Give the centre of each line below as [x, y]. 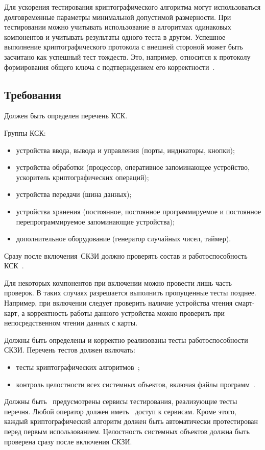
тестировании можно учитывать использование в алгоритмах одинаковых [118, 27]
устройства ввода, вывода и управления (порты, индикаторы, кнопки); [125, 150]
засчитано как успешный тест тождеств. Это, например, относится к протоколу [127, 56]
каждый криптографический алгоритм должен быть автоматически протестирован [131, 421]
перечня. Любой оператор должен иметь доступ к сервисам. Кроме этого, [120, 411]
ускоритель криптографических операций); [82, 177]
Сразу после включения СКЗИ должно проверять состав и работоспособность [126, 255]
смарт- [245, 303]
